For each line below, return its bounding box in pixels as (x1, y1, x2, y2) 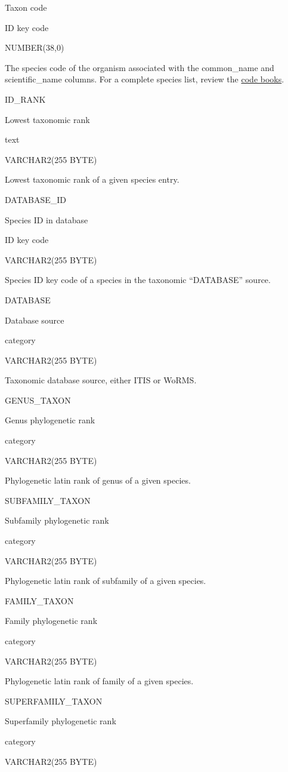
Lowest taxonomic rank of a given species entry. (5, 173, 179, 186)
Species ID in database (5, 213, 88, 226)
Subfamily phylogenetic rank (5, 514, 109, 527)
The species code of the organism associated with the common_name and (5, 61, 274, 73)
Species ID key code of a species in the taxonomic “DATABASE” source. (5, 273, 271, 286)
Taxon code (5, 1, 47, 13)
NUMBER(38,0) (5, 41, 64, 54)
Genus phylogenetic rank (5, 414, 95, 426)
